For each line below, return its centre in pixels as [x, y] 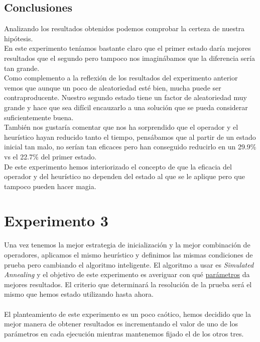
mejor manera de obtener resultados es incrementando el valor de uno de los [121, 324]
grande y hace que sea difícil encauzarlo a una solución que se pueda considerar [126, 107]
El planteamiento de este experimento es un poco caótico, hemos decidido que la [127, 314]
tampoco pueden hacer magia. [50, 186]
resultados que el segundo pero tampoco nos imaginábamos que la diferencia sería [129, 58]
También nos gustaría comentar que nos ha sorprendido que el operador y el [121, 127]
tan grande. [22, 68]
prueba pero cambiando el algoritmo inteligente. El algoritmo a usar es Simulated [129, 264]
